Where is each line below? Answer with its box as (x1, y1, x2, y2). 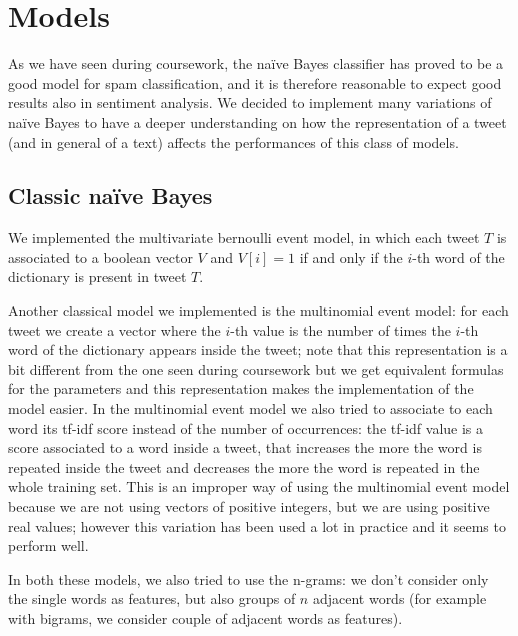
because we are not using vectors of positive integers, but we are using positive (8, 496, 490, 517)
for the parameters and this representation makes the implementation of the (8, 378, 474, 399)
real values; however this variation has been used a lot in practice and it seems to (8, 515, 506, 536)
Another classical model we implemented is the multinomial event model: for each (8, 300, 509, 321)
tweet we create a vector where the (8, 319, 221, 340)
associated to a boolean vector (8, 246, 193, 267)
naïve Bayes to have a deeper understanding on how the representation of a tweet (8, 111, 507, 132)
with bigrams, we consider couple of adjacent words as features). (8, 607, 403, 628)
